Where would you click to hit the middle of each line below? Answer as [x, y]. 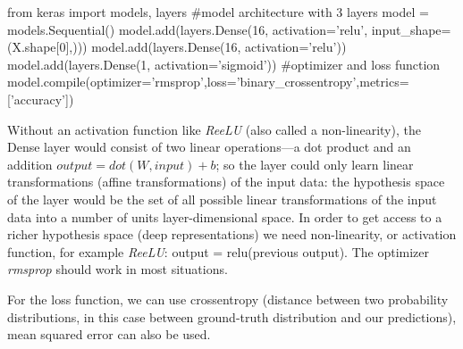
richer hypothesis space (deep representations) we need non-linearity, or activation [232, 234]
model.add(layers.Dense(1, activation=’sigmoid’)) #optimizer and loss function [224, 64]
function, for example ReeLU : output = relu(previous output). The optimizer [219, 251]
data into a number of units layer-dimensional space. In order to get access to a [225, 216]
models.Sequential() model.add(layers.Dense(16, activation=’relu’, [188, 29]
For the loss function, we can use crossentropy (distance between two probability [228, 299]
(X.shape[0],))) [47, 47]
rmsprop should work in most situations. [118, 269]
